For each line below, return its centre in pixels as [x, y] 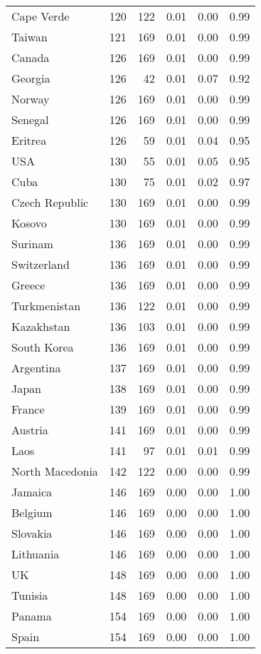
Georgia [31, 78]
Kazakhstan [41, 326]
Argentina [36, 368]
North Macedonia [55, 471]
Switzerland [41, 264]
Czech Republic [50, 202]
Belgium [32, 512]
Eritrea [29, 140]
